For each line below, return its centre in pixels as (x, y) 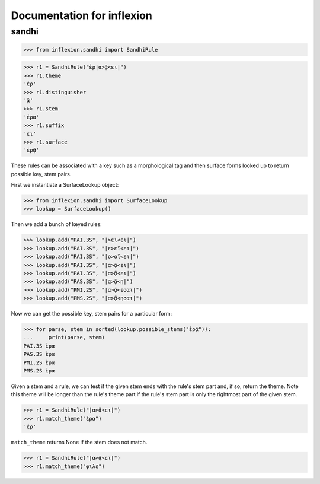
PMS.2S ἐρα (39, 371)
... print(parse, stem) (64, 337)
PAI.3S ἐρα (39, 346)
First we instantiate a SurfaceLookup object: (65, 185)
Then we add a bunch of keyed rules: (56, 224)
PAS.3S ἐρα (39, 354)
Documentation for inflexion (81, 15)
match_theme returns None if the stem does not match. (79, 442)
